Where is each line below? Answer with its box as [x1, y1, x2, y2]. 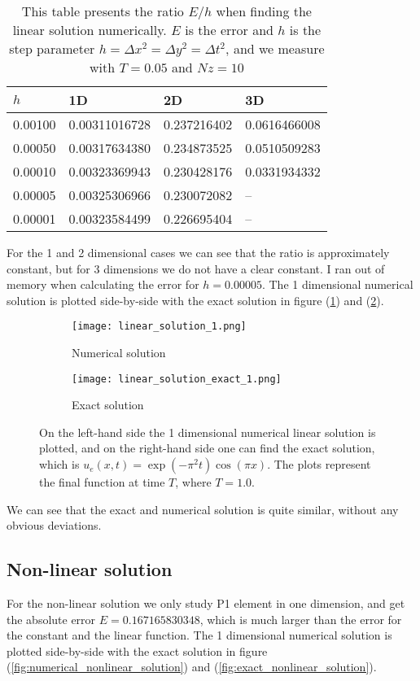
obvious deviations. [7, 517, 102, 534]
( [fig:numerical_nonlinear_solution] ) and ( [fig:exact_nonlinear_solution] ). [7, 658, 377, 675]
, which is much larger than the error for [199, 610, 402, 627]
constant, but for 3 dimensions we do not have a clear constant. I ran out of [7, 260, 385, 277]
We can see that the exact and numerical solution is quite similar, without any [7, 500, 399, 517]
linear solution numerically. [12, 20, 167, 39]
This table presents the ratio [21, 2, 184, 20]
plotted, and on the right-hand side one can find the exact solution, [39, 439, 375, 456]
